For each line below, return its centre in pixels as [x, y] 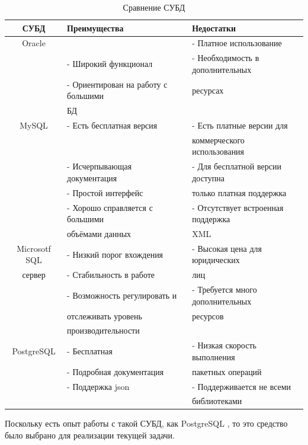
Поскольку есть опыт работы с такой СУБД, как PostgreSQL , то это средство [146, 423]
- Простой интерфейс [105, 192]
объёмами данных [99, 233]
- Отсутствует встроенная [238, 207]
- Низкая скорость [224, 345]
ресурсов [208, 316]
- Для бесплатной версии [237, 166]
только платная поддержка [239, 192]
